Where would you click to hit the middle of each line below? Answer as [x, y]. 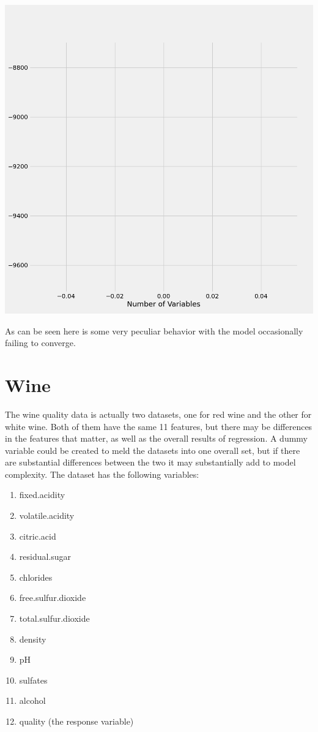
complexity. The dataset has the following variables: [102, 474]
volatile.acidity [47, 515]
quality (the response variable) [76, 721]
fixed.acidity [42, 495]
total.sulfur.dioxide [54, 618]
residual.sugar [45, 557]
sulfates [33, 680]
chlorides [36, 577]
